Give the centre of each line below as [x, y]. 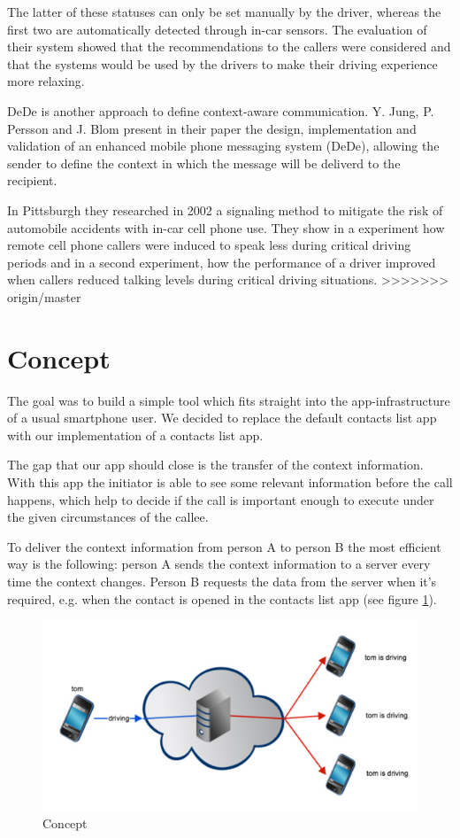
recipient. [32, 180]
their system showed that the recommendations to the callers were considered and [229, 47]
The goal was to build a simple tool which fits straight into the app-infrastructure [229, 400]
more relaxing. [46, 81]
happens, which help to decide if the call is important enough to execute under [221, 499]
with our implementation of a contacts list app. [135, 435]
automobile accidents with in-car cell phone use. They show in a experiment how [226, 227]
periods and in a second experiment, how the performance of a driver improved [222, 262]
